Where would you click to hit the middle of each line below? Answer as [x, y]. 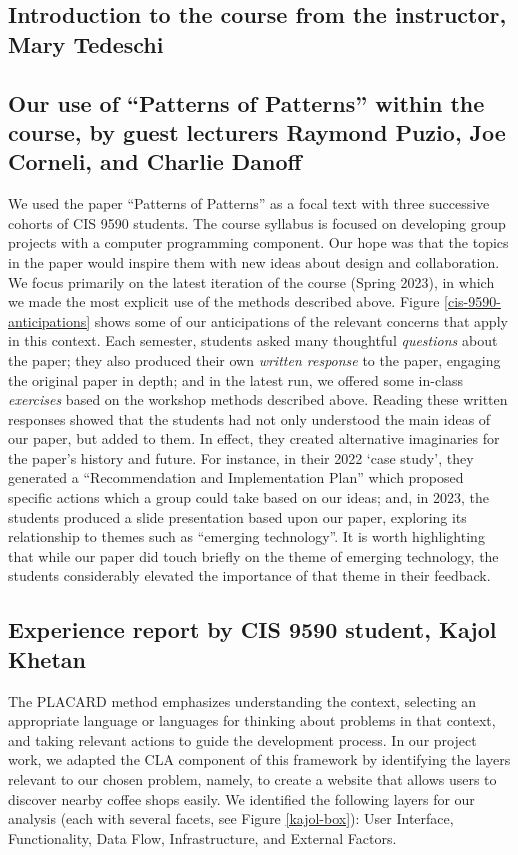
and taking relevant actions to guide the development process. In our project [242, 739]
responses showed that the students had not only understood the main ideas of [249, 418]
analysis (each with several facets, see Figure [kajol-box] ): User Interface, [231, 818]
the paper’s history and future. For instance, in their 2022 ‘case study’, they [241, 457]
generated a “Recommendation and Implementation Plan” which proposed [236, 477]
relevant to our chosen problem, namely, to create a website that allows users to [252, 779]
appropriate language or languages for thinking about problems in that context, [252, 720]
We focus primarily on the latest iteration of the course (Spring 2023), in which [251, 281]
